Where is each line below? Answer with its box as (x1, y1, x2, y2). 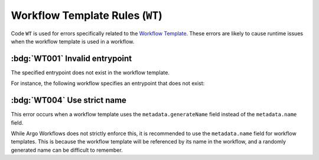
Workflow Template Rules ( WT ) (11, 9, 162, 22)
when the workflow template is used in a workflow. (11, 38, 135, 45)
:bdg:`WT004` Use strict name (11, 95, 127, 106)
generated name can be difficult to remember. (11, 146, 123, 154)
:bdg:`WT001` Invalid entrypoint (11, 53, 132, 63)
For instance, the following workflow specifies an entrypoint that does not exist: (11, 80, 205, 87)
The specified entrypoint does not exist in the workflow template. (11, 68, 170, 76)
